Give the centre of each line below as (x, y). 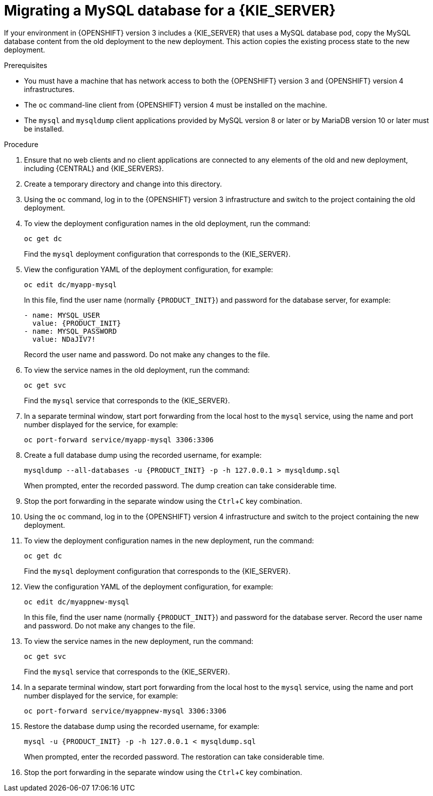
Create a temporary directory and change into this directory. (123, 184)
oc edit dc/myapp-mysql (70, 284)
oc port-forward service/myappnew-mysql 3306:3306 (125, 711)
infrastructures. (49, 89)
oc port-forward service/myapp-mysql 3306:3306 (119, 440)
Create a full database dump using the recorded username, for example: (143, 455)
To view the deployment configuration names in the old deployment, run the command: (167, 223)
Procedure (21, 144)
